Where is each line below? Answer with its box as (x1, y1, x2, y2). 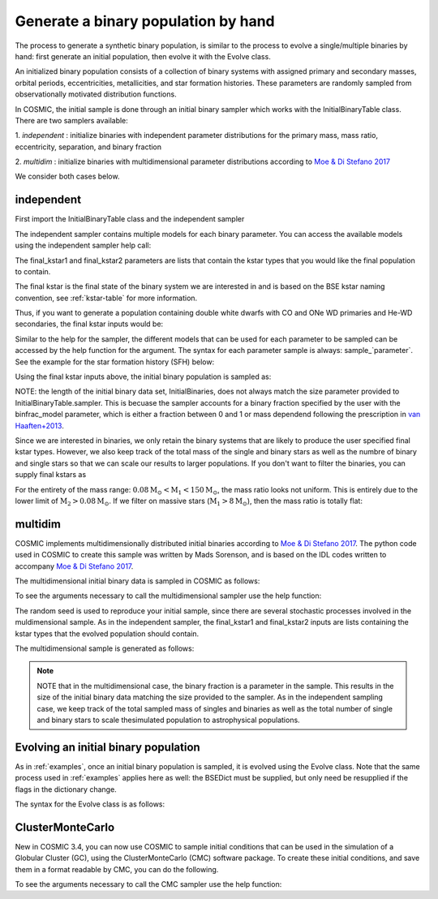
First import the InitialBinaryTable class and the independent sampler (15, 214, 245, 224)
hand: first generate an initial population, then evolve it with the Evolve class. (15, 51, 271, 61)
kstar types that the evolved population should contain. (15, 629, 200, 639)
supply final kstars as (15, 470, 87, 480)
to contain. (15, 266, 51, 276)
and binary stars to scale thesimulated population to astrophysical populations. (36, 715, 300, 725)
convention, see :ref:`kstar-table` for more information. (15, 293, 198, 303)
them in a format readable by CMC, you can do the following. (15, 864, 219, 874)
